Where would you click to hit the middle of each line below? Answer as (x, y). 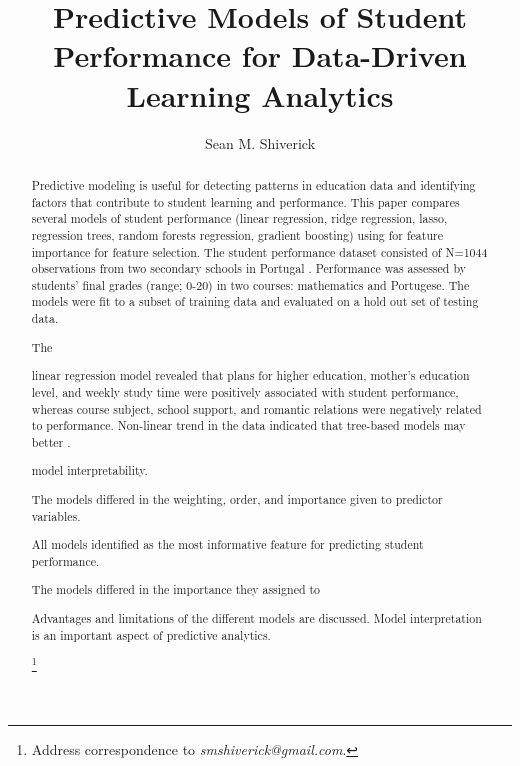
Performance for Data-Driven (260, 55)
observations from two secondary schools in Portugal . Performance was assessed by (248, 268)
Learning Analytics (260, 94)
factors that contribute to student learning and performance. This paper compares (245, 201)
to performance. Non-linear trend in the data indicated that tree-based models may (248, 425)
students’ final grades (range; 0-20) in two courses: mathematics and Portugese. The (250, 284)
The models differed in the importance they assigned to (176, 589)
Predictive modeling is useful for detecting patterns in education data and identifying (253, 184)
